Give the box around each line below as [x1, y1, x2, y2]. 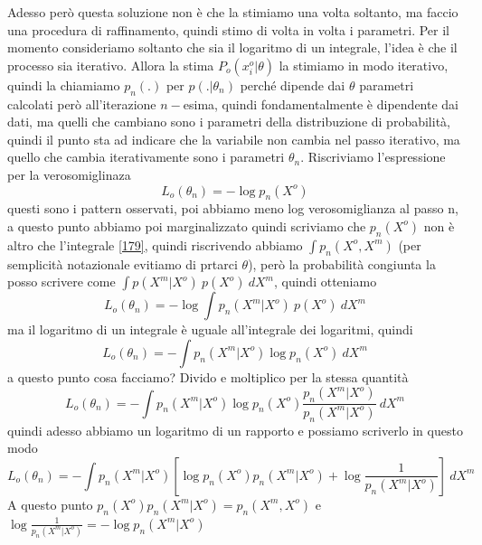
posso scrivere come [7, 272, 116, 291]
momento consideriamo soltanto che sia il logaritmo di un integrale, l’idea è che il [7, 38, 458, 57]
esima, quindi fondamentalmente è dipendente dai [183, 94, 458, 113]
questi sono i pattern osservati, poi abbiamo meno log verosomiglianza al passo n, [7, 199, 458, 218]
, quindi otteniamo [273, 272, 377, 291]
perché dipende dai [240, 75, 345, 94]
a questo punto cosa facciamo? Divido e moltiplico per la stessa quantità [7, 367, 409, 386]
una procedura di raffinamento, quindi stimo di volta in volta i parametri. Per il [7, 20, 450, 39]
